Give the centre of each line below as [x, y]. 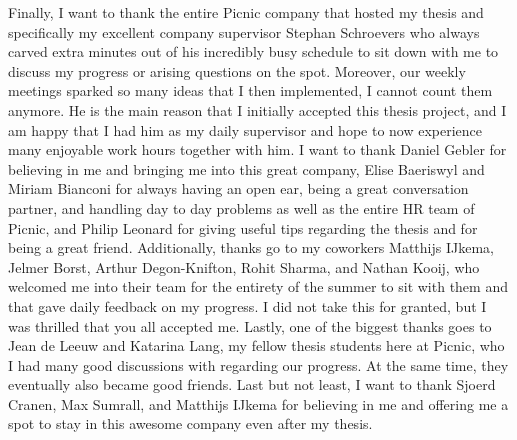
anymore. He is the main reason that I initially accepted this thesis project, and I [257, 109]
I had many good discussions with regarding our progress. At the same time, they [258, 364]
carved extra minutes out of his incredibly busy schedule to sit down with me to [253, 51]
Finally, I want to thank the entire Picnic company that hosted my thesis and [246, 12]
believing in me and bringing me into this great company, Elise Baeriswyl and [246, 168]
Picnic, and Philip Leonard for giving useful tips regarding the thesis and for [243, 227]
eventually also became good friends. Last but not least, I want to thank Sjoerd [252, 384]
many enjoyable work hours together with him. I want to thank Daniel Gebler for [257, 149]
